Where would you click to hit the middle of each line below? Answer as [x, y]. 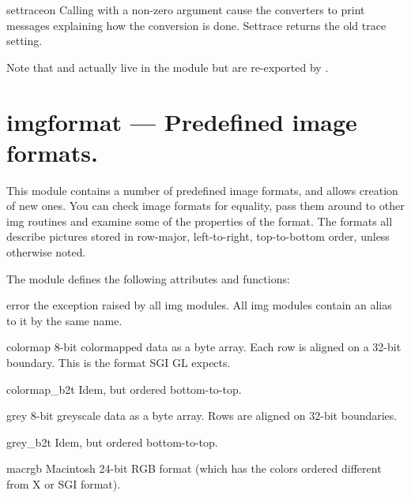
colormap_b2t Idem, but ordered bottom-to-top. [124, 389]
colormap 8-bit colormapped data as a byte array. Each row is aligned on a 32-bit [204, 347]
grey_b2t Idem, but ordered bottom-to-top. [112, 442]
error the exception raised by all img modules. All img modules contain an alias [199, 305]
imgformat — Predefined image [182, 121]
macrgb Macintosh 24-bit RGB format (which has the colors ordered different [194, 468]
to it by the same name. [64, 320]
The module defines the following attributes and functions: [148, 278]
